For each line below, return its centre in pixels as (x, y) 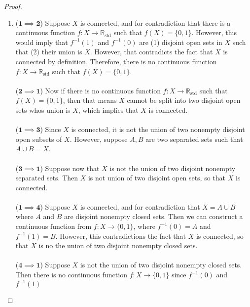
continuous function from (54, 226)
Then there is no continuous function (71, 275)
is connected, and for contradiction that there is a (155, 22)
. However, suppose (99, 139)
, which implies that (108, 110)
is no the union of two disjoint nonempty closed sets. (118, 245)
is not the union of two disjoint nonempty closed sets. (161, 265)
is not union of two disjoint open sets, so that (157, 178)
